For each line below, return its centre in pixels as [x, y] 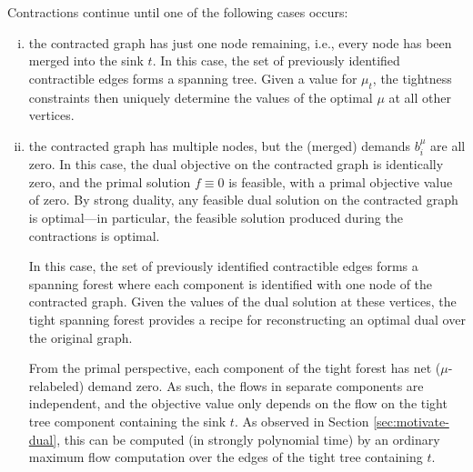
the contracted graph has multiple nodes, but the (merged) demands [219, 145]
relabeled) [56, 385]
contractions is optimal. [94, 235]
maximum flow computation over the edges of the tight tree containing [226, 457]
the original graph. [81, 337]
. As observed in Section [302, 421]
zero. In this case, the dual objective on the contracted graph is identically [236, 164]
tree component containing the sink [127, 421]
